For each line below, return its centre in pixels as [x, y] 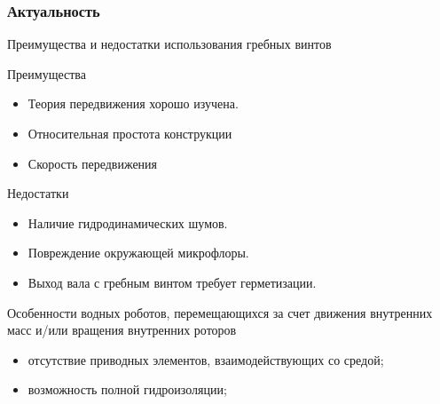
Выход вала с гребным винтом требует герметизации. [172, 282]
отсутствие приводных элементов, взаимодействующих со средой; [206, 359]
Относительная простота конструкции [130, 133]
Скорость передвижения [93, 163]
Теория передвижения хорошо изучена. [133, 103]
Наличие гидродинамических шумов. [128, 222]
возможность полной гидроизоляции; [127, 389]
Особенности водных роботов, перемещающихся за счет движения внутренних [220, 312]
